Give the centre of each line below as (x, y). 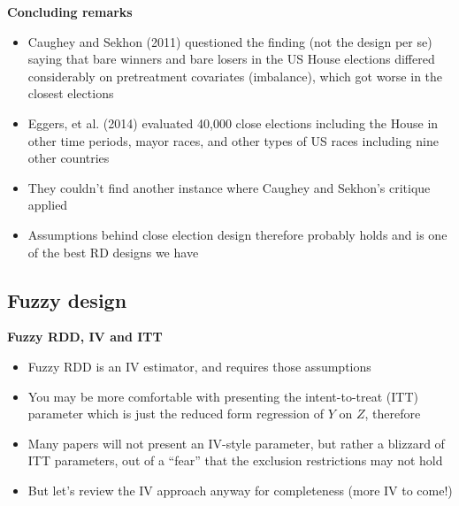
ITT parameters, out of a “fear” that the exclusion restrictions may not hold (235, 460)
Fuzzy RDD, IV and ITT (85, 337)
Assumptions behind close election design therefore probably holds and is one (237, 234)
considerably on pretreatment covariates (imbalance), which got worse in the (235, 76)
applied (48, 205)
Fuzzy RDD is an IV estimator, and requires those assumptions (199, 366)
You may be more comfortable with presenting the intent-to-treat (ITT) (223, 396)
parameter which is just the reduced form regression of (176, 414)
